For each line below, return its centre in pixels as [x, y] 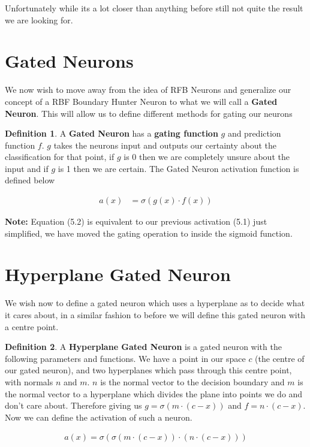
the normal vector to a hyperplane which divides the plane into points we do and [154, 393]
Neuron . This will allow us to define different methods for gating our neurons [149, 113]
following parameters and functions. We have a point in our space [125, 358]
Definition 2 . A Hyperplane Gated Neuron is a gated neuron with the [143, 347]
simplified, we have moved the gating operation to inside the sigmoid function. [149, 233]
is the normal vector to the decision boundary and [192, 381]
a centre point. [32, 326]
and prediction [254, 133]
